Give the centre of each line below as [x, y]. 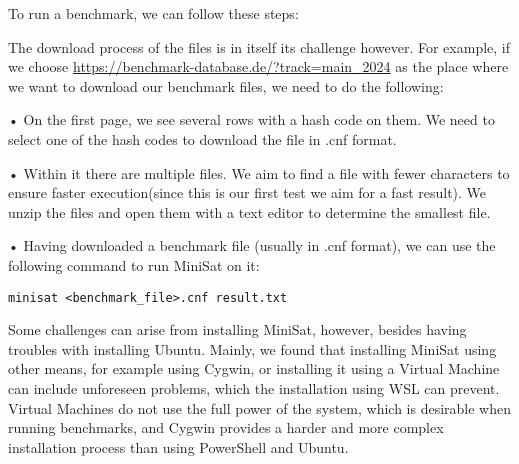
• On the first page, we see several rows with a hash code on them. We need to [251, 119]
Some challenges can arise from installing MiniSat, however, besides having [237, 329]
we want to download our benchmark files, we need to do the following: [226, 85]
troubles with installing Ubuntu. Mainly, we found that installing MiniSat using [252, 348]
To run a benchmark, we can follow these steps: [153, 13]
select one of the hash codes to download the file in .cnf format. [202, 138]
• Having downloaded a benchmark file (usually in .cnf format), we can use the [252, 245]
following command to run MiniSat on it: [134, 264]
